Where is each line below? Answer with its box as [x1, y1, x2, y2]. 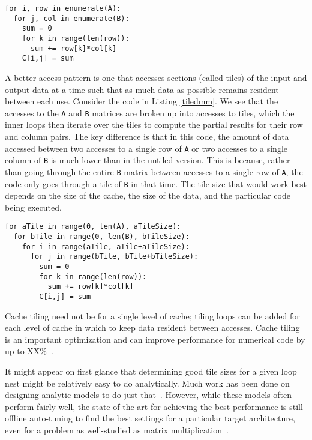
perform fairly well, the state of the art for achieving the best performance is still [5, 400, 303, 412]
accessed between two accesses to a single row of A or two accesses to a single [5, 142, 287, 154]
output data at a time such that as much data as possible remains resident [5, 83, 279, 95]
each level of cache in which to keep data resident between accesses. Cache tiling [5, 321, 300, 334]
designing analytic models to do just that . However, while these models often [5, 388, 292, 401]
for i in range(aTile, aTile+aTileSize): [22, 242, 190, 251]
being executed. [5, 200, 62, 213]
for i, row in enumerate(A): [5, 4, 121, 13]
